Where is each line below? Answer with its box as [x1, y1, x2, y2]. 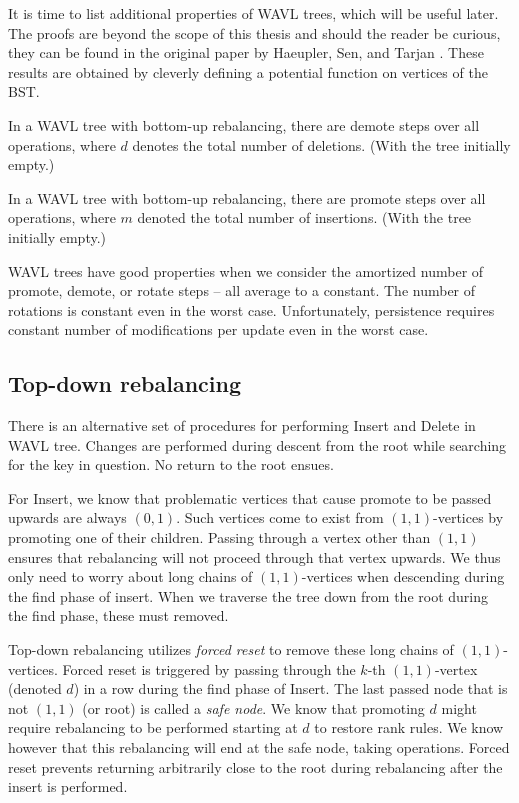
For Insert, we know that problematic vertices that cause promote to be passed [8, 487, 492, 508]
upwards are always [8, 507, 127, 528]
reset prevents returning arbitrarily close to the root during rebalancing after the [8, 756, 503, 777]
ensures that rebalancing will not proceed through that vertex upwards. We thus [8, 546, 501, 567]
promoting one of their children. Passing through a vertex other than [8, 527, 431, 548]
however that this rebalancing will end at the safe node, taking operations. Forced [8, 737, 510, 758]
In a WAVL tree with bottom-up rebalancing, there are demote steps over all [8, 114, 480, 135]
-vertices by [433, 507, 504, 528]
